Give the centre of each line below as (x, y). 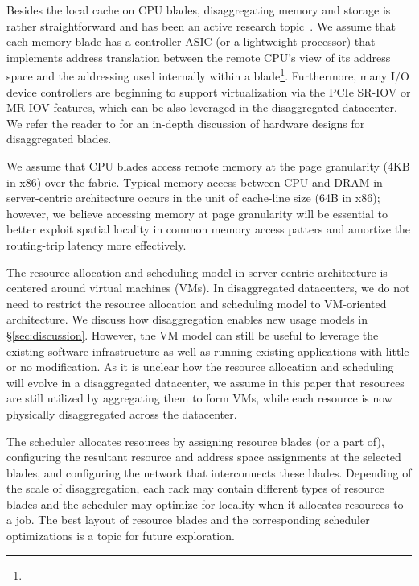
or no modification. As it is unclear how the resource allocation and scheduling (200, 367)
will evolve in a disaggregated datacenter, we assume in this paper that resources (205, 382)
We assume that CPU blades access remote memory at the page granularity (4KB (208, 166)
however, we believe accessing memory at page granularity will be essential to (197, 213)
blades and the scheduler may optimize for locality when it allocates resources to (205, 503)
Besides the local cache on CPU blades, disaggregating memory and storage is (199, 10)
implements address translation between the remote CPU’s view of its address (199, 57)
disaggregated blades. (59, 139)
